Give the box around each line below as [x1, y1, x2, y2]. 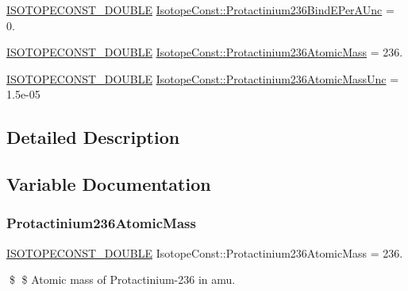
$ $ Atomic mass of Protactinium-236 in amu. [9, 271, 236, 288]
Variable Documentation [6, 172, 211, 196]
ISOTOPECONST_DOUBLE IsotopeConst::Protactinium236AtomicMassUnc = [6, 70, 399, 87]
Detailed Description [6, 125, 180, 149]
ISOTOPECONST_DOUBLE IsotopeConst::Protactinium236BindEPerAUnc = [6, 2, 395, 17]
